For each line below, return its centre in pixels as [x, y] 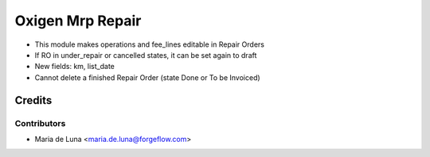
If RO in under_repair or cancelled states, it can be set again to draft [146, 55]
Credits [33, 100]
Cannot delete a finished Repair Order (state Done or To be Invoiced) [147, 77]
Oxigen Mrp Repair [78, 21]
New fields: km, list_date [75, 67]
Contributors [40, 123]
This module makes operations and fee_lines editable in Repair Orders [149, 44]
